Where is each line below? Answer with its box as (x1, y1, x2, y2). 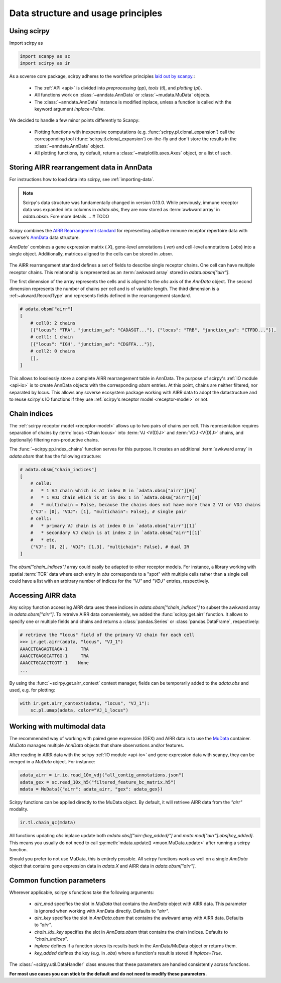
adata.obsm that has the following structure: (9, 453, 101, 459)
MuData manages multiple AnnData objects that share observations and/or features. (9, 742, 184, 749)
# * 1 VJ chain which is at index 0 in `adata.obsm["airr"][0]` (30, 488, 198, 493)
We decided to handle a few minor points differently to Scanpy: (9, 117, 140, 123)
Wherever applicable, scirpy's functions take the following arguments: (9, 889, 154, 895)
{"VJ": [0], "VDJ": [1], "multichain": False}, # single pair (30, 508, 187, 514)
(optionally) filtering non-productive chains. (9, 436, 99, 442)
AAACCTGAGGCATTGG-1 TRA (20, 653, 89, 659)
